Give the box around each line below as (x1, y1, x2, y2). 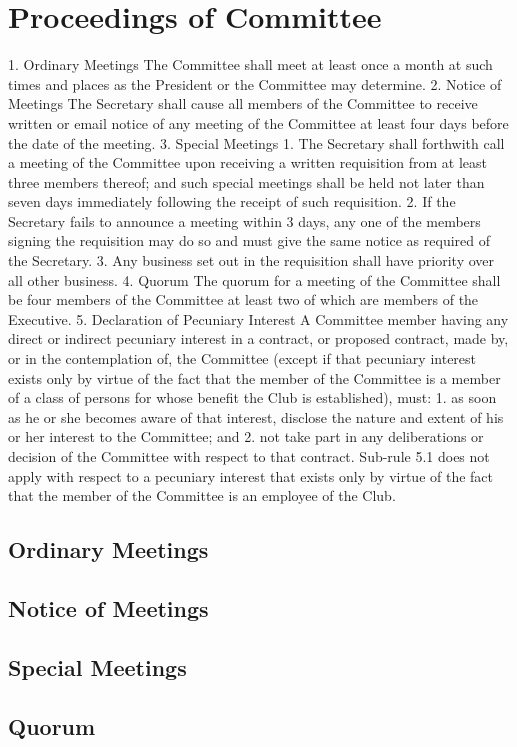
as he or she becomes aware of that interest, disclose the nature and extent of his (8, 406, 504, 427)
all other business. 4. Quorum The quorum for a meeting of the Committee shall (8, 269, 501, 290)
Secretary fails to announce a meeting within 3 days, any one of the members (8, 210, 481, 231)
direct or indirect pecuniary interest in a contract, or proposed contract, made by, (8, 328, 509, 349)
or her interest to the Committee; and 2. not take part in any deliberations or (8, 426, 484, 447)
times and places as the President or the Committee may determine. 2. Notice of (8, 73, 502, 94)
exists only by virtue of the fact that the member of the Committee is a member (8, 367, 501, 388)
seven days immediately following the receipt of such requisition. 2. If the (8, 191, 456, 212)
